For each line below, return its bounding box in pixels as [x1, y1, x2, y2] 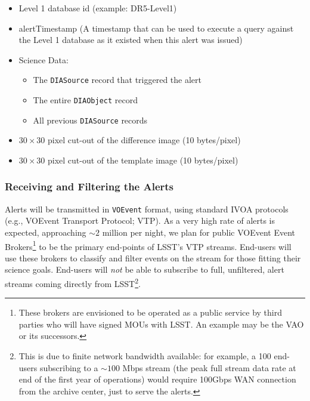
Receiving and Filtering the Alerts [5, 179, 174, 194]
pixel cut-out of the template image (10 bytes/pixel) [48, 153, 238, 166]
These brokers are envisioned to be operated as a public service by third [18, 306, 283, 319]
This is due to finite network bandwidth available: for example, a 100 [18, 350, 271, 362]
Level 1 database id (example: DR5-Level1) [18, 2, 177, 14]
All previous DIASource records [33, 113, 148, 126]
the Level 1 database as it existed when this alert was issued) [18, 33, 243, 46]
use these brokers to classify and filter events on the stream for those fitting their [5, 251, 301, 264]
